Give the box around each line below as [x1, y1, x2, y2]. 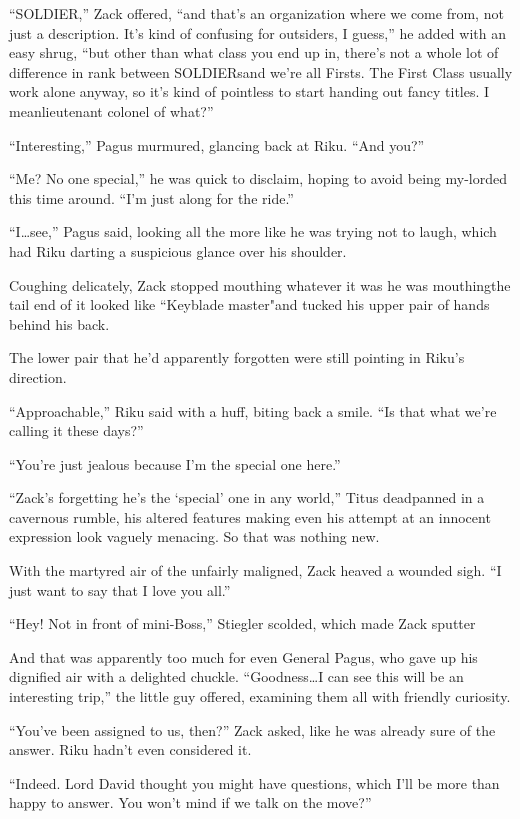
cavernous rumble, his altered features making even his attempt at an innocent [9, 506, 491, 527]
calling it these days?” [9, 420, 144, 441]
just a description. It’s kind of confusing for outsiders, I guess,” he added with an [9, 22, 506, 43]
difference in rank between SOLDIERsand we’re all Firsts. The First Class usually [9, 61, 513, 82]
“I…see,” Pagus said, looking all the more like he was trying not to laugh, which [9, 221, 497, 242]
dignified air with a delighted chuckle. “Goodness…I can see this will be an [9, 666, 464, 687]
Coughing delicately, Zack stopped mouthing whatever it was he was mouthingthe [9, 274, 511, 295]
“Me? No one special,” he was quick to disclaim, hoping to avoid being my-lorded [9, 168, 508, 189]
